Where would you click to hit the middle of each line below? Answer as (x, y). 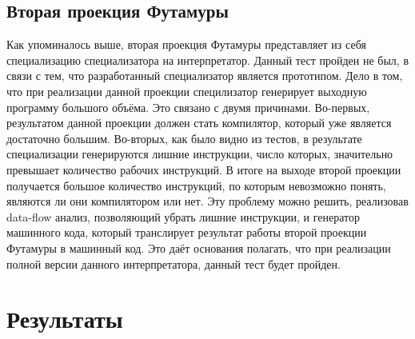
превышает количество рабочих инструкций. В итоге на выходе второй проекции (204, 169)
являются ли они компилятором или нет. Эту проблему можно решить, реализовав (207, 201)
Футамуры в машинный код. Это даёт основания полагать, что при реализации (199, 247)
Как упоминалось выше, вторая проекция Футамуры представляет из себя (186, 44)
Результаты (65, 319)
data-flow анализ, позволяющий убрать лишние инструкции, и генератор (183, 216)
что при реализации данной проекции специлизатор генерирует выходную (187, 91)
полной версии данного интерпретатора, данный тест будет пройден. (174, 263)
